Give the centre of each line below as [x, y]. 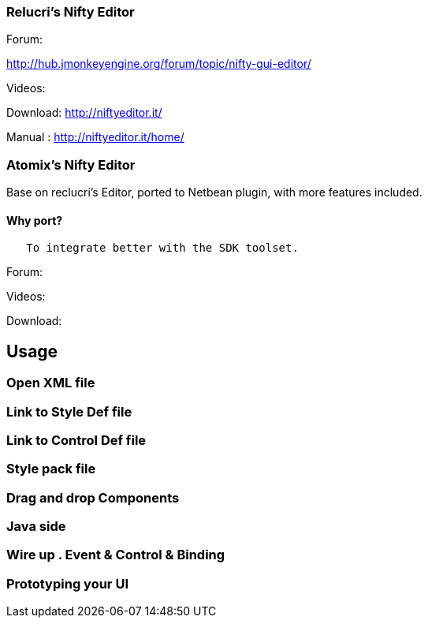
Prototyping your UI [67, 583]
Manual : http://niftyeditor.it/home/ [95, 137]
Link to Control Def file [76, 440]
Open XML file [51, 383]
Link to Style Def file [69, 411]
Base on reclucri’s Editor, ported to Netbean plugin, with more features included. [214, 192]
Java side [36, 527]
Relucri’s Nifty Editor [71, 12]
